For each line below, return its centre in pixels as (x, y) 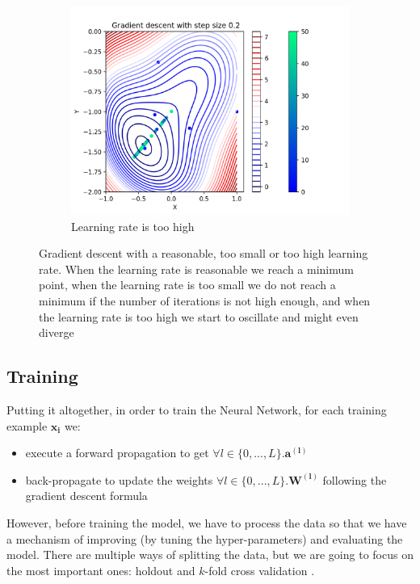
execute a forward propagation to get (117, 453)
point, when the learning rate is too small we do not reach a (187, 285)
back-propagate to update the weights (119, 479)
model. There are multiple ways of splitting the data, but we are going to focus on (210, 555)
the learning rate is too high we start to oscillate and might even (199, 316)
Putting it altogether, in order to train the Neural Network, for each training (197, 409)
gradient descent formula (86, 496)
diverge (57, 332)
